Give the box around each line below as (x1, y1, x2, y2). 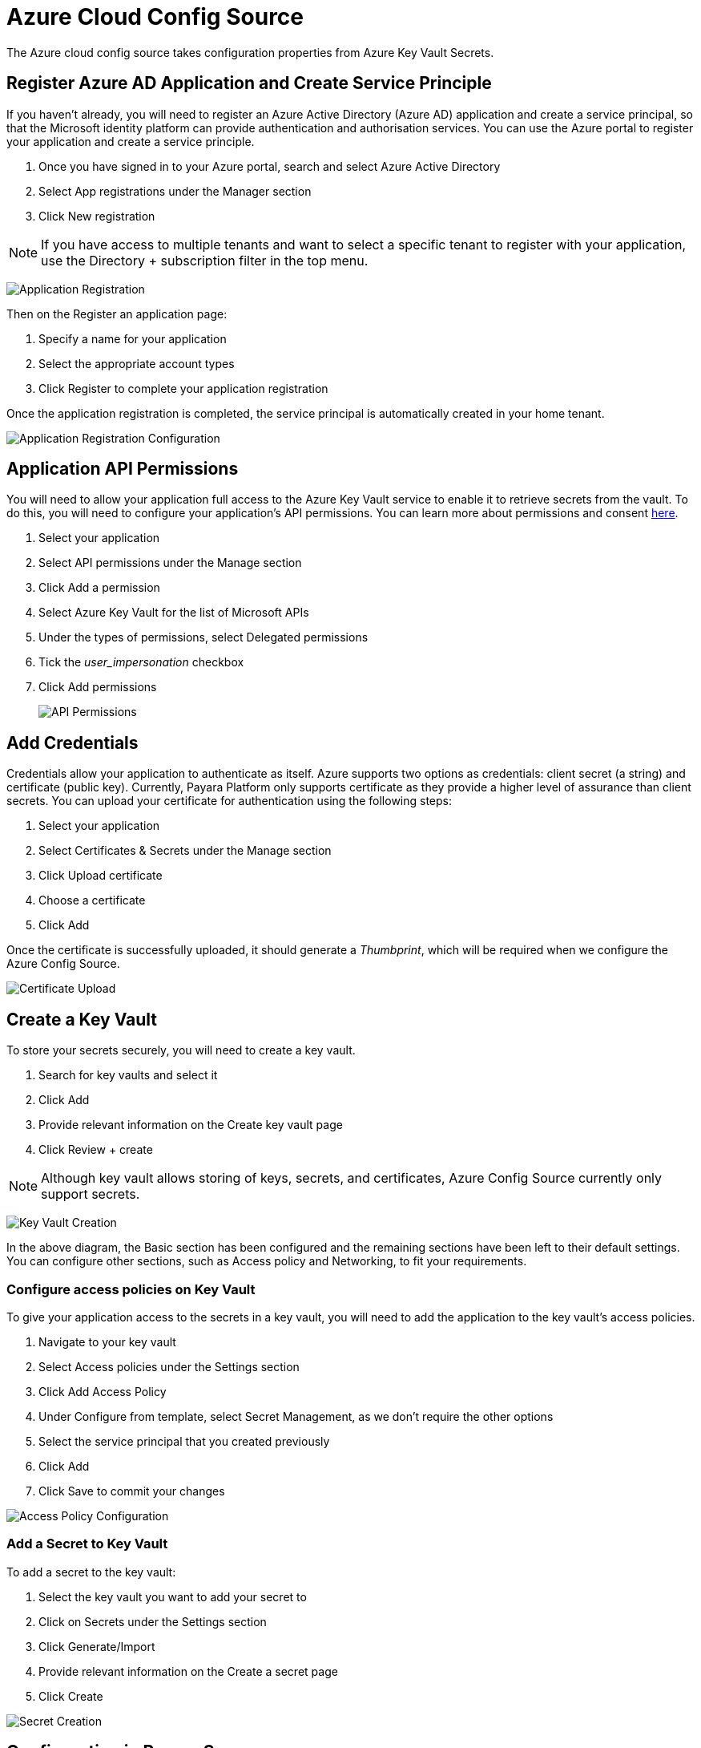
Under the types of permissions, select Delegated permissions (38, 630, 369, 645)
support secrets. (41, 1186, 140, 1203)
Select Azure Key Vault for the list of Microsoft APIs (38, 605, 309, 620)
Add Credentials (6, 732, 139, 753)
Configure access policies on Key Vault (6, 1281, 256, 1297)
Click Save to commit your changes (38, 1483, 225, 1498)
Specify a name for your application (38, 331, 227, 346)
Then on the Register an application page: (6, 306, 228, 321)
